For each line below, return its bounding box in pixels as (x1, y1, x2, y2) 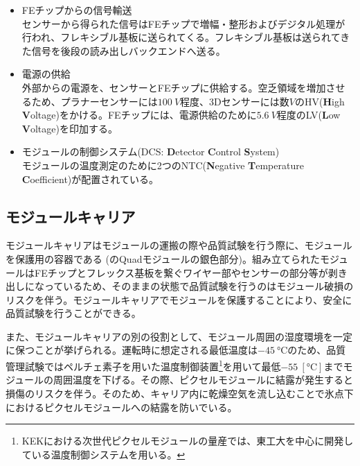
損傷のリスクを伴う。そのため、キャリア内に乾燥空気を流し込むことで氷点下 (6, 386, 354, 400)
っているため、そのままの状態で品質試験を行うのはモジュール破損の (44, 279, 354, 293)
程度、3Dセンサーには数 (180, 94, 289, 108)
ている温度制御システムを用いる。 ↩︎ (21, 447, 186, 461)
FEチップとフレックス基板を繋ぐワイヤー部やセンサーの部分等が (34, 265, 328, 279)
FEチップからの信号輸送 (21, 3, 132, 17)
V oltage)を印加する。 (21, 121, 118, 135)
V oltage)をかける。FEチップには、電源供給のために (21, 107, 257, 122)
